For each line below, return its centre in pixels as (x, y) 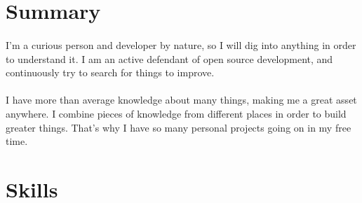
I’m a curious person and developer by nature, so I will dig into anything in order (181, 44)
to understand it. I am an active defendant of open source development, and (169, 58)
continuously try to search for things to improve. (110, 72)
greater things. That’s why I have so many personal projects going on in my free (179, 127)
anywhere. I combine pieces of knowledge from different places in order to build (176, 113)
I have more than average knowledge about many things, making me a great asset (181, 100)
